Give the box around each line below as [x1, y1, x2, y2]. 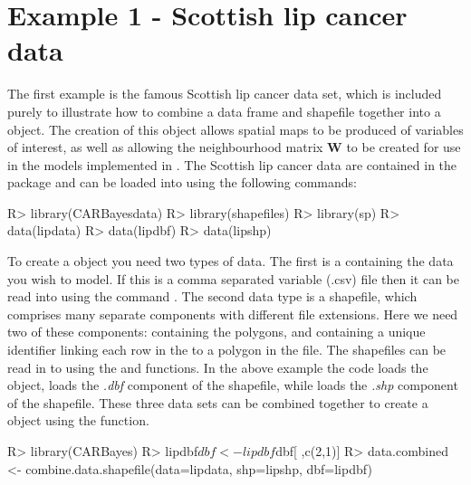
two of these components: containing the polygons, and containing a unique [7, 322, 426, 341]
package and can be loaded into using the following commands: [7, 173, 357, 192]
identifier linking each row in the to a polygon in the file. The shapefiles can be [7, 340, 447, 359]
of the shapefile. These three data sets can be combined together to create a [7, 393, 428, 412]
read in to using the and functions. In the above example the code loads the [7, 357, 428, 376]
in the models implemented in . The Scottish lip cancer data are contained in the [7, 155, 457, 174]
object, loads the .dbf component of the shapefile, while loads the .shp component [7, 376, 458, 395]
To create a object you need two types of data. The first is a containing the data [7, 252, 454, 271]
